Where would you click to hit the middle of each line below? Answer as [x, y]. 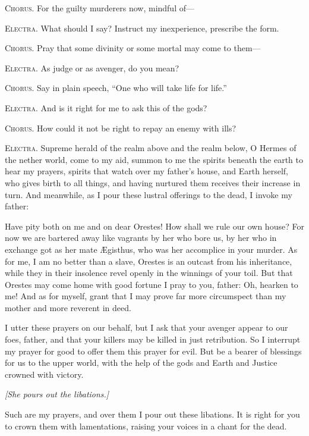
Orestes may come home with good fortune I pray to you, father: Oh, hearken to [152, 284]
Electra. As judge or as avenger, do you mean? [92, 68]
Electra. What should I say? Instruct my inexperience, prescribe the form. [142, 28]
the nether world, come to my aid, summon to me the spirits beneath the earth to [154, 159]
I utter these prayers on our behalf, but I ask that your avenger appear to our [146, 327]
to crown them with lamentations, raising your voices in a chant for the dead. [146, 426]
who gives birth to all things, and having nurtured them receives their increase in [153, 182]
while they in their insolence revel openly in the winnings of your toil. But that [149, 273]
